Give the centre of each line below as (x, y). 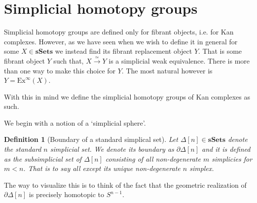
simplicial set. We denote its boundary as (112, 149)
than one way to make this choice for (60, 70)
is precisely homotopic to (67, 194)
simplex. (202, 168)
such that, (69, 60)
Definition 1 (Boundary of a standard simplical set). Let (91, 139)
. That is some (220, 51)
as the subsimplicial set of (43, 158)
